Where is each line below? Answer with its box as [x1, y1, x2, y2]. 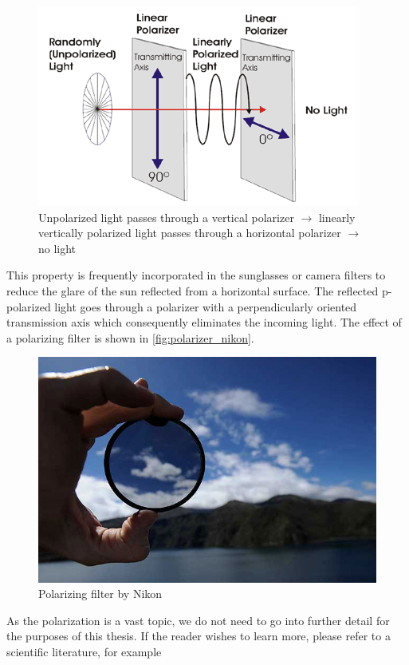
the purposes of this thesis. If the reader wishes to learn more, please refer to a [6, 627, 391, 644]
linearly [318, 208, 356, 225]
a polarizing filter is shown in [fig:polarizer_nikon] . [6, 329, 254, 346]
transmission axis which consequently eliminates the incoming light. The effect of [6, 314, 402, 331]
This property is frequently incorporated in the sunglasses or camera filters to [6, 267, 386, 283]
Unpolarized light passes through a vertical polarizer [38, 208, 294, 225]
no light [38, 239, 77, 256]
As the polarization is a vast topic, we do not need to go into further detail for [6, 612, 390, 628]
